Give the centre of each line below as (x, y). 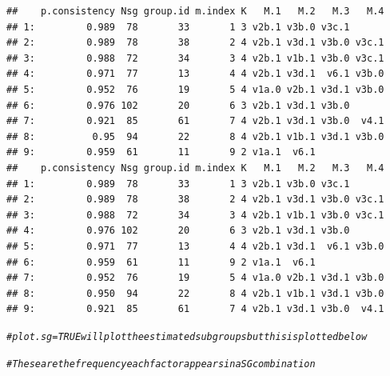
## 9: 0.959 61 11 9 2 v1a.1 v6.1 (161, 152)
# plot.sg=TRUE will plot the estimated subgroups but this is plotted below (187, 336)
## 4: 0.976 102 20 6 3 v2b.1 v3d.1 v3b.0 (178, 231)
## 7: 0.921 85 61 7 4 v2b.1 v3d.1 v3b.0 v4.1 (195, 121)
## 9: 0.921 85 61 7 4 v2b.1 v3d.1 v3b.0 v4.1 (195, 309)
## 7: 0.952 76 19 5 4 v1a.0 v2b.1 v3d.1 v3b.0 (195, 278)
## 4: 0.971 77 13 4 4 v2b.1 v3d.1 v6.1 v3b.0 (195, 74)
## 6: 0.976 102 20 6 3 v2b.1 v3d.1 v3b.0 (178, 105)
